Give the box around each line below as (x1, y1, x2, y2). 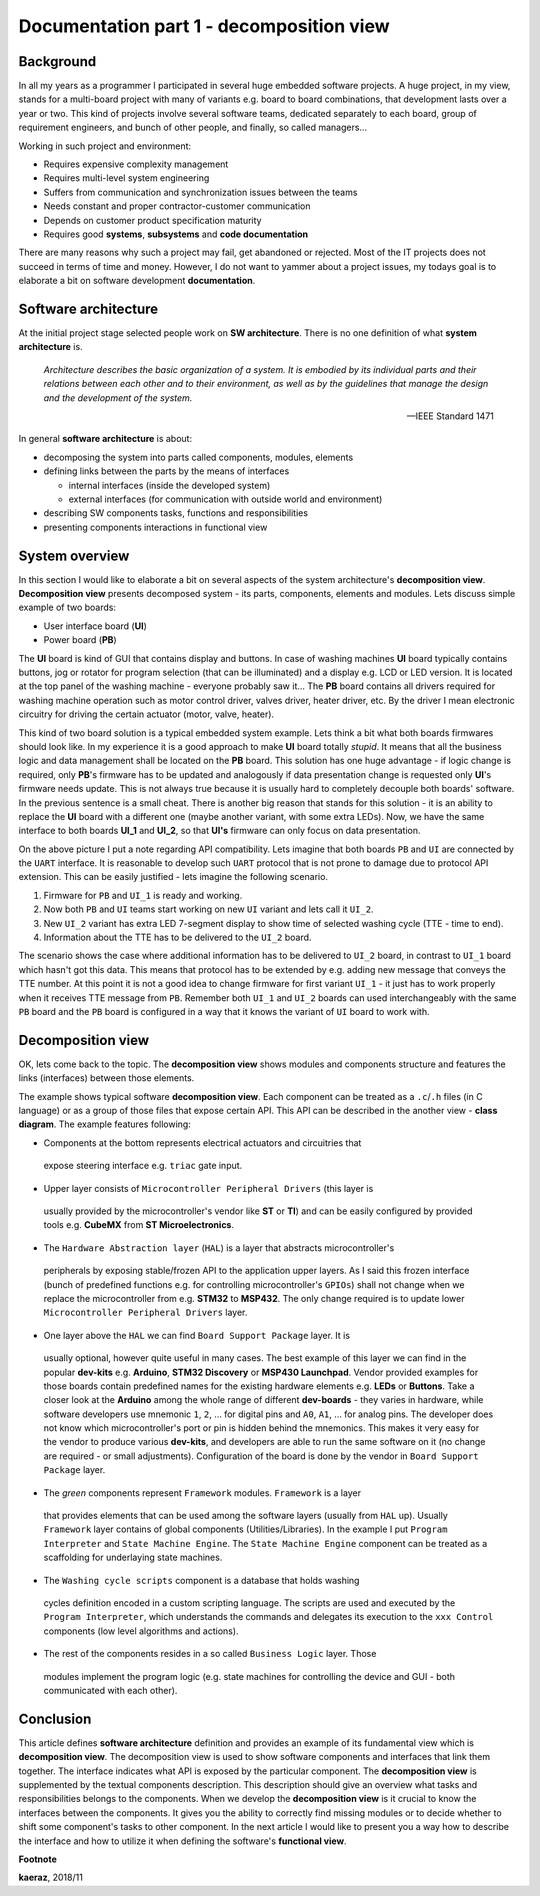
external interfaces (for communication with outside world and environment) (68, 493, 383, 505)
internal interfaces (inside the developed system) (68, 479, 271, 491)
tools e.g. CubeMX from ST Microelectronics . (43, 1219, 235, 1231)
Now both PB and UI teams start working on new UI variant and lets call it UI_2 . (43, 903, 374, 915)
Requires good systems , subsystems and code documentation (43, 228, 309, 240)
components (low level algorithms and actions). (43, 1625, 239, 1637)
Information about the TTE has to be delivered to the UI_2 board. (43, 931, 312, 944)
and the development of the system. (43, 391, 193, 404)
